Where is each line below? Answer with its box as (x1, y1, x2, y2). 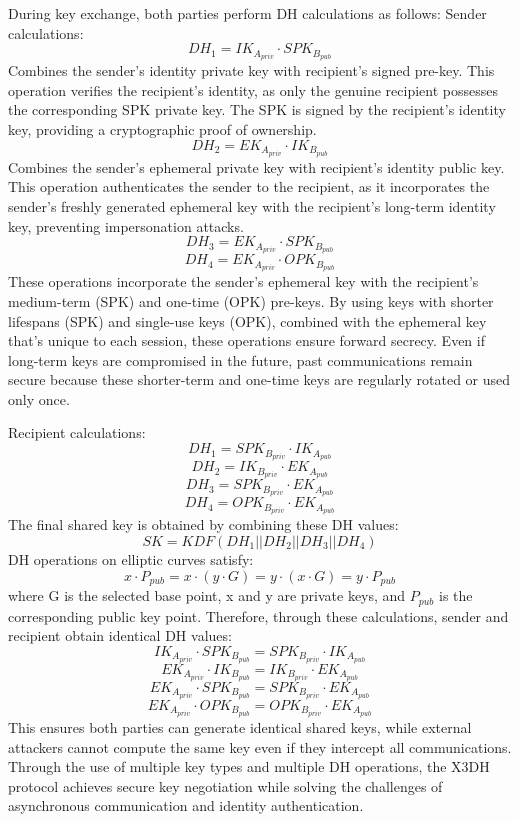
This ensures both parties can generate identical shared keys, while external (8, 717, 472, 738)
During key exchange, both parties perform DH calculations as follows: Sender (8, 3, 487, 23)
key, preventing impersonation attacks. (8, 215, 244, 236)
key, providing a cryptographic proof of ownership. (8, 119, 317, 140)
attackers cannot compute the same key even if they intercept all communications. (8, 736, 512, 757)
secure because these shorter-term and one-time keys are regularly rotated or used (8, 369, 511, 390)
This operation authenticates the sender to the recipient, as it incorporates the (8, 176, 490, 197)
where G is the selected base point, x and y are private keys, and (8, 585, 406, 606)
